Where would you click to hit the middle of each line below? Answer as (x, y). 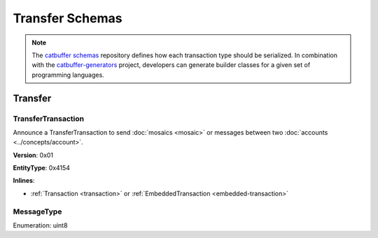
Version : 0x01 (33, 155)
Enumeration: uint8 (40, 225)
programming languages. (68, 75)
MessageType (37, 211)
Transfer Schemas (68, 18)
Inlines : (24, 181)
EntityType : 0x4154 (41, 168)
